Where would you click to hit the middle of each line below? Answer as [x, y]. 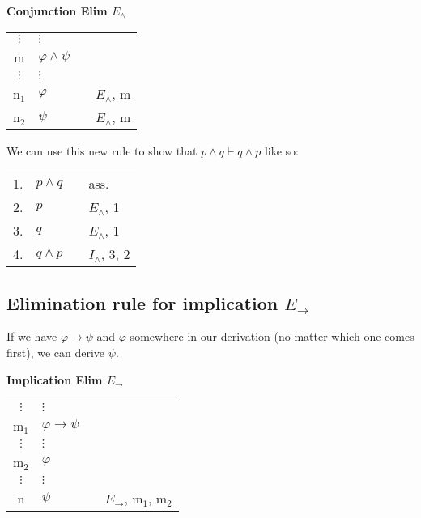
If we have [32, 336]
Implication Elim [55, 379]
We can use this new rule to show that [102, 150]
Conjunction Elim [57, 11]
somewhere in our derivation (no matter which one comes [272, 336]
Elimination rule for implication [142, 302]
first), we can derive [56, 352]
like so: [281, 150]
